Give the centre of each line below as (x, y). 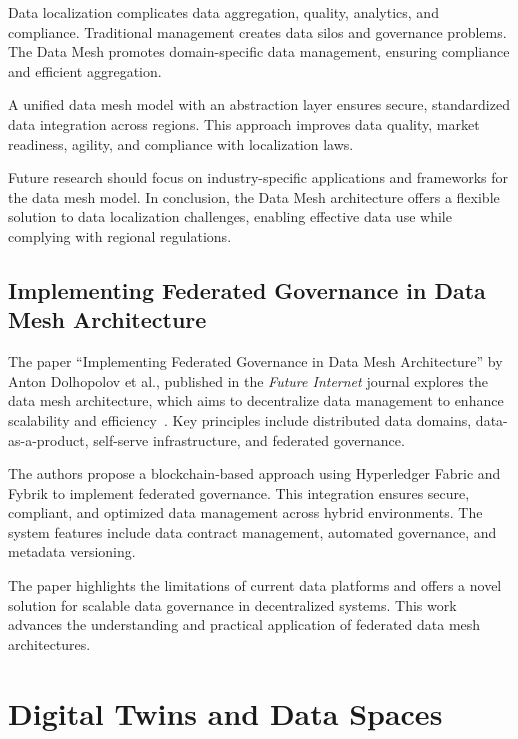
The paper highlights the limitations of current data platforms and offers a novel (255, 585)
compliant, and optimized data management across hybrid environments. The (245, 512)
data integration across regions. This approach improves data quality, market (244, 123)
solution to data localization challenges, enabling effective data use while (230, 216)
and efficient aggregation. (85, 70)
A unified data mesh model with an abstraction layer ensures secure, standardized (259, 104)
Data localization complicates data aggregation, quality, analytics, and (223, 12)
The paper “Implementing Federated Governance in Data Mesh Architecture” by (255, 361)
